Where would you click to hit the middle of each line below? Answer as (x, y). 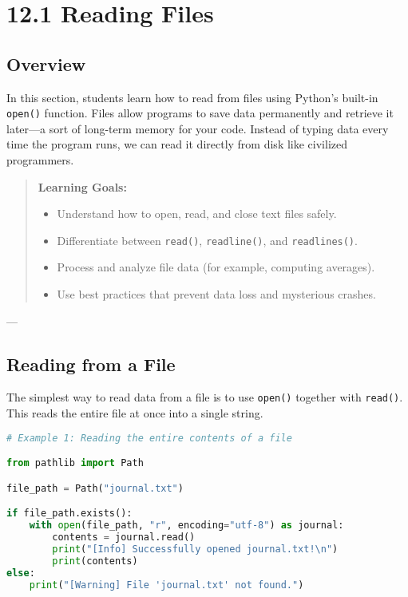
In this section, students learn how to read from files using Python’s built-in (192, 97)
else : (21, 573)
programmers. (40, 160)
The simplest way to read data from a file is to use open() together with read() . (205, 397)
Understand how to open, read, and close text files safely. (197, 213)
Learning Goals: (82, 186)
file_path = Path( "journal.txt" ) (95, 488)
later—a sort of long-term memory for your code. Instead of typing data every (198, 128)
